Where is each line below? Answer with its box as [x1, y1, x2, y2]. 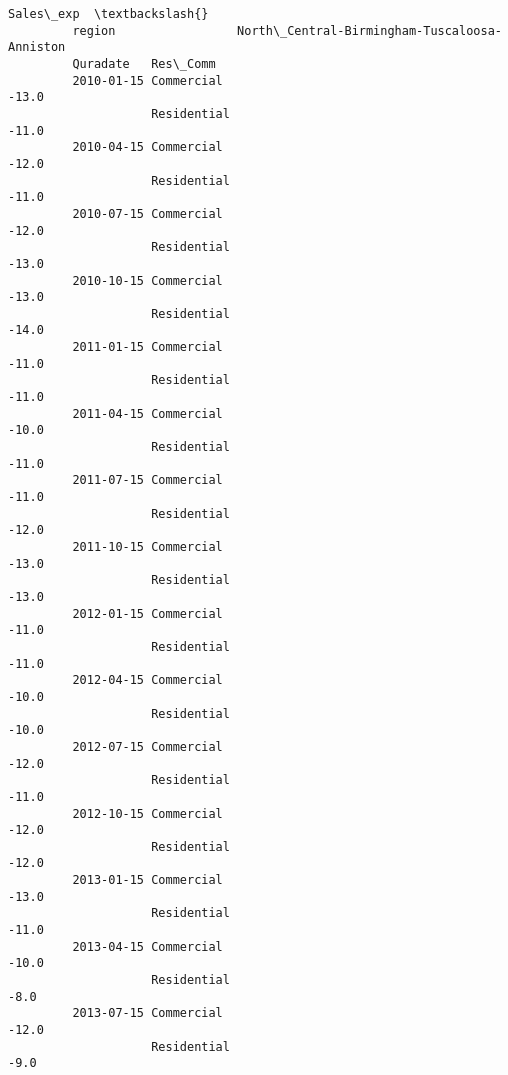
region [72, 23, 116, 38]
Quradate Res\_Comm [72, 56, 216, 71]
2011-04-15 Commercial [72, 406, 223, 421]
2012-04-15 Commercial [72, 673, 223, 688]
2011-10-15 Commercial [72, 540, 223, 554]
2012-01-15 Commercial [72, 606, 223, 621]
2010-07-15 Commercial [72, 206, 223, 221]
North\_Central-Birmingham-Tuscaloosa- [237, 23, 502, 38]
